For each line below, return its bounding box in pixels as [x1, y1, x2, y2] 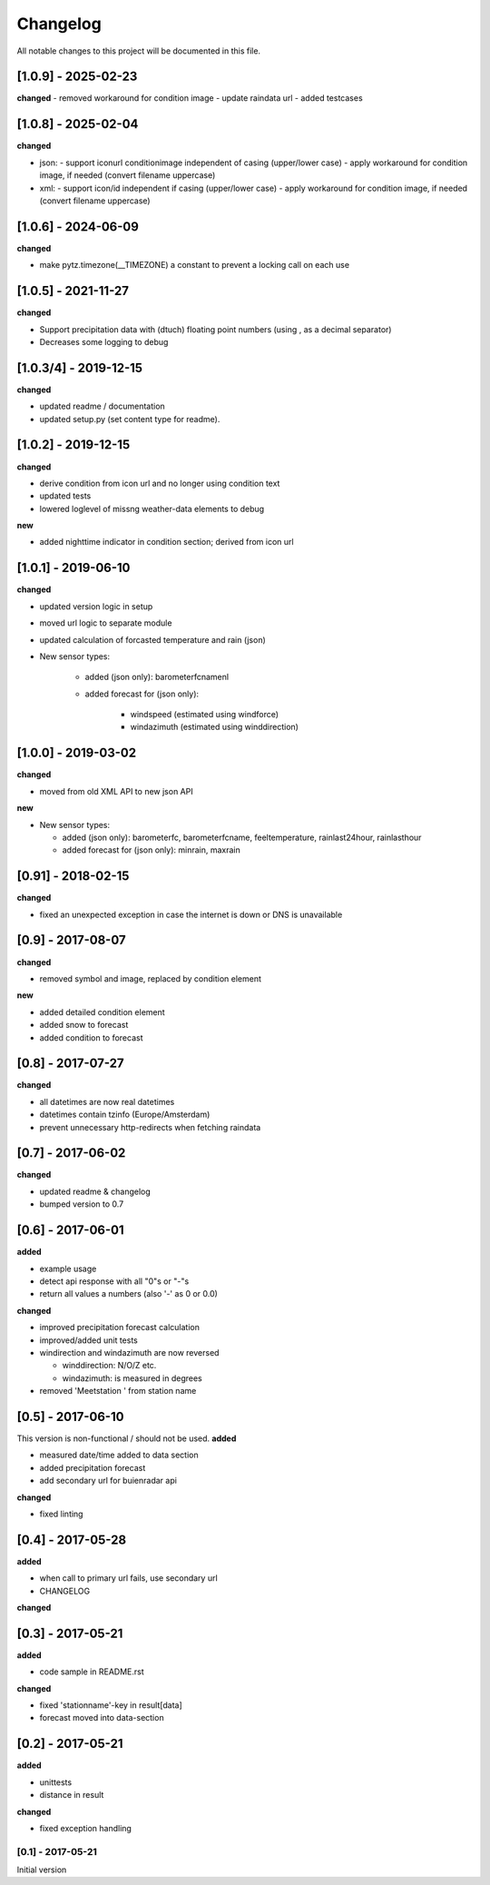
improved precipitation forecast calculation [39, 1322, 200, 1333]
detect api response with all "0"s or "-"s [39, 1276, 190, 1287]
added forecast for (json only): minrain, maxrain [62, 844, 240, 855]
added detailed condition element [39, 1006, 165, 1017]
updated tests [39, 490, 92, 501]
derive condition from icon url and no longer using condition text [39, 478, 280, 489]
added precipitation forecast [39, 1462, 146, 1473]
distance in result [39, 1790, 104, 1801]
